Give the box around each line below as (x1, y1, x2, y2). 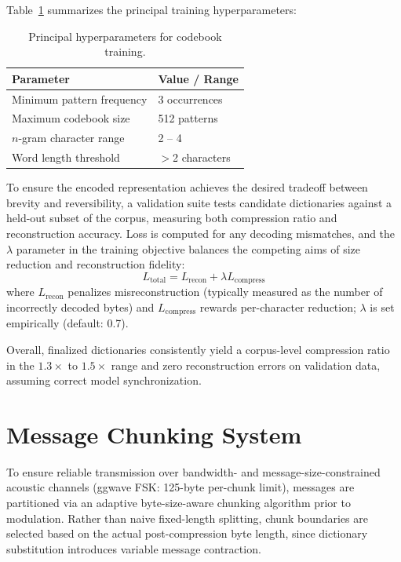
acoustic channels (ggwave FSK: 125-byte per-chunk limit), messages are (6, 479, 355, 495)
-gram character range (18, 130, 125, 146)
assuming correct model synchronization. (6, 372, 202, 389)
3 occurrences (158, 90, 223, 107)
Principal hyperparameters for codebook (28, 27, 222, 44)
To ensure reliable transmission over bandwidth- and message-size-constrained (6, 463, 381, 480)
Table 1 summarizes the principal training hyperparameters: (6, 2, 297, 17)
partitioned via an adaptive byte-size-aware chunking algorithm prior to (6, 494, 351, 510)
